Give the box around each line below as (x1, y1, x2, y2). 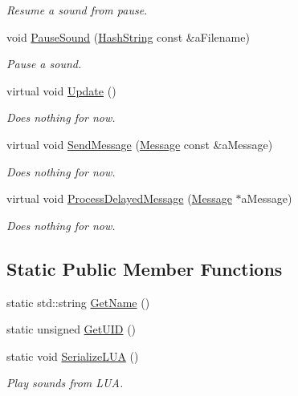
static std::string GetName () (6, 293, 150, 310)
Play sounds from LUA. (6, 374, 124, 391)
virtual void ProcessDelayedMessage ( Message (6, 190, 232, 207)
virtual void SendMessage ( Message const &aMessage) (6, 135, 273, 152)
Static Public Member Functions (6, 256, 283, 281)
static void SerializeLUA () (6, 347, 139, 364)
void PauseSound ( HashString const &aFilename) (6, 28, 250, 45)
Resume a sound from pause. (6, 2, 148, 18)
